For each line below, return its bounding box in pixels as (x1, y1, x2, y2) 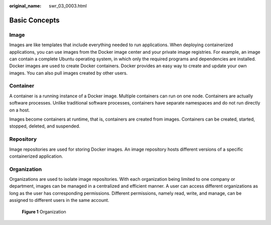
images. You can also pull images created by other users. (9, 70, 128, 76)
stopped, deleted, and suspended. (9, 123, 80, 129)
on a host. (9, 107, 30, 113)
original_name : (9, 3, 42, 9)
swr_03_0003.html (49, 3, 87, 9)
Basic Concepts (9, 16, 60, 25)
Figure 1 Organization (22, 208, 66, 214)
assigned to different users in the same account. (9, 197, 109, 203)
